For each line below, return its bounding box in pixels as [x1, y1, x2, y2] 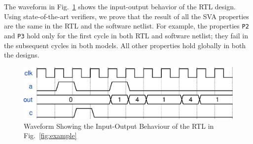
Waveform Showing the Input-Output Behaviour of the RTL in [24, 120, 214, 131]
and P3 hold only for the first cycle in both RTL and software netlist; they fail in [4, 30, 248, 40]
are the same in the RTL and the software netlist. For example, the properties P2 [4, 21, 249, 31]
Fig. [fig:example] [24, 130, 77, 141]
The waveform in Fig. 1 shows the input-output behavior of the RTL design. [4, 1, 236, 11]
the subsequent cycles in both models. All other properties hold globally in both [4, 40, 246, 50]
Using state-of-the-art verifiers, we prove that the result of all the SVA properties [4, 11, 249, 21]
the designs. [4, 50, 39, 60]
